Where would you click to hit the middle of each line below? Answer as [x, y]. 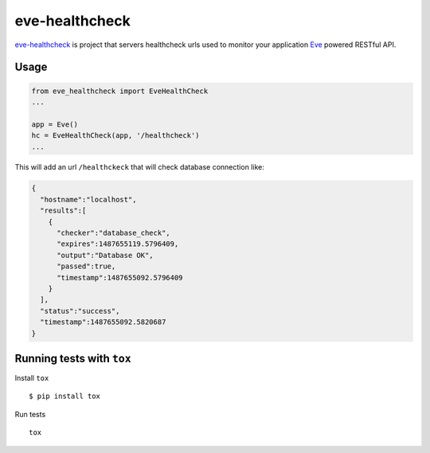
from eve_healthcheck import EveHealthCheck [120, 91]
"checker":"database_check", [113, 233]
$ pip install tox [65, 396]
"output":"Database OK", [106, 255]
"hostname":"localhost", [88, 199]
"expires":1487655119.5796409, [118, 244]
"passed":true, [86, 266]
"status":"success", [80, 311]
